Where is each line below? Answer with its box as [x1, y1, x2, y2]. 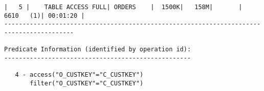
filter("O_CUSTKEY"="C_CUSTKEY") [30, 79, 144, 87]
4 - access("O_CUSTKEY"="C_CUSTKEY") [15, 71, 144, 79]
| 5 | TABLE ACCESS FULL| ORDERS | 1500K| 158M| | [4, 4, 243, 11]
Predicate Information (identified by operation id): [4, 46, 191, 53]
